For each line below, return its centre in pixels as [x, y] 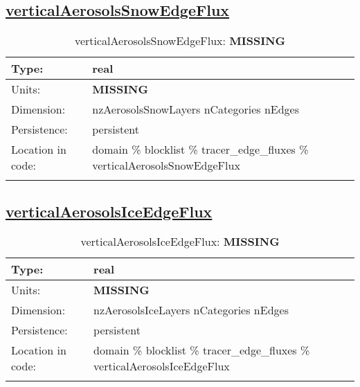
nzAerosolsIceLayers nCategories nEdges [191, 310]
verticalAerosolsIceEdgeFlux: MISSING [180, 242]
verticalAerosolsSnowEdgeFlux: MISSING [180, 41]
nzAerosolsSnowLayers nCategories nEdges [196, 109]
